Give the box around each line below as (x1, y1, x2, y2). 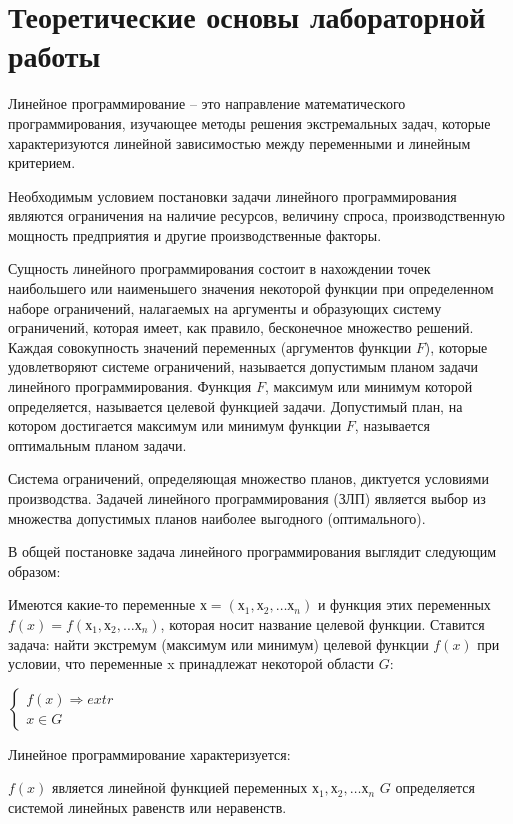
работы (8, 35, 101, 76)
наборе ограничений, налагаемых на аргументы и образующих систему (8, 297, 442, 318)
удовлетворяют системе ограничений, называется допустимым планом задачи (8, 356, 479, 377)
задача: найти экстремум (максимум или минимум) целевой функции (8, 633, 429, 654)
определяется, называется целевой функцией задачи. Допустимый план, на (8, 395, 463, 416)
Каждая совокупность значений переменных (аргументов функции (8, 336, 412, 357)
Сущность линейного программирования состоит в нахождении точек (8, 258, 431, 279)
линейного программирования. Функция (8, 376, 252, 397)
